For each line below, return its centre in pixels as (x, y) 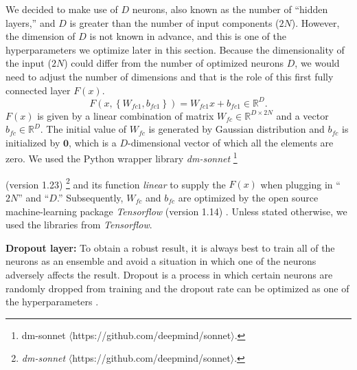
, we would (317, 63)
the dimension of (41, 36)
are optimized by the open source (248, 197)
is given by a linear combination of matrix (126, 115)
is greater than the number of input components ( (174, 22)
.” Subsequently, (90, 197)
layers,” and (31, 22)
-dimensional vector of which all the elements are (231, 142)
